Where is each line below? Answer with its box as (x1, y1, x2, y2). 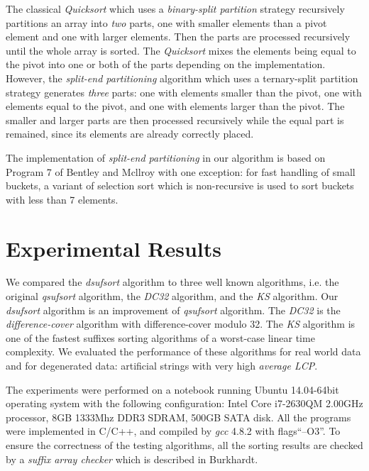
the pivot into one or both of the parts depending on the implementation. (6, 57, 326, 72)
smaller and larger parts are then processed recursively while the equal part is (6, 112, 344, 127)
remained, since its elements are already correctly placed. (6, 126, 254, 141)
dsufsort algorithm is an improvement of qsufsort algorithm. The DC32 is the (6, 302, 341, 317)
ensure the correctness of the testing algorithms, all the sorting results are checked (6, 437, 363, 452)
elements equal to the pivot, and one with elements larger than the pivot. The (6, 99, 345, 113)
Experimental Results (6, 233, 221, 262)
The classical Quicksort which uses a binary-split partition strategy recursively (6, 1, 345, 16)
